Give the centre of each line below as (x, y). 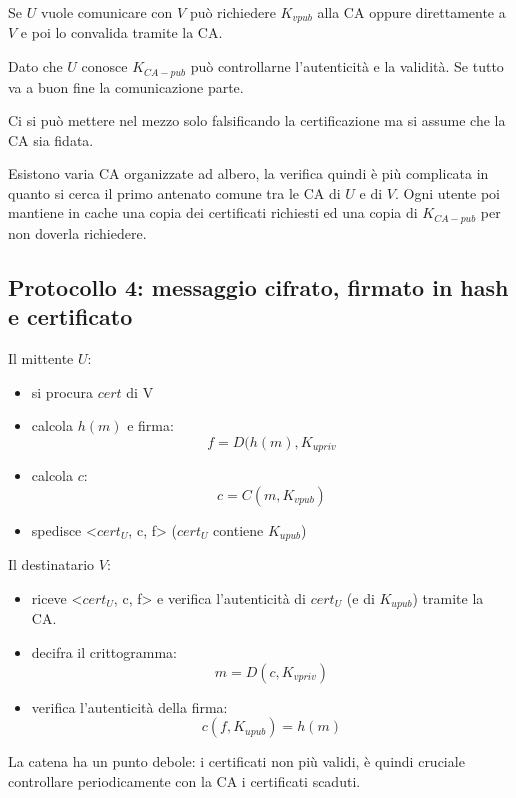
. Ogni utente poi (447, 192)
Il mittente (41, 358)
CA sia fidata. (51, 139)
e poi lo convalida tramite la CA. (121, 32)
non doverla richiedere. (77, 232)
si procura (62, 391)
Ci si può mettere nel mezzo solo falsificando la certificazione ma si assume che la (257, 120)
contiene (238, 529)
